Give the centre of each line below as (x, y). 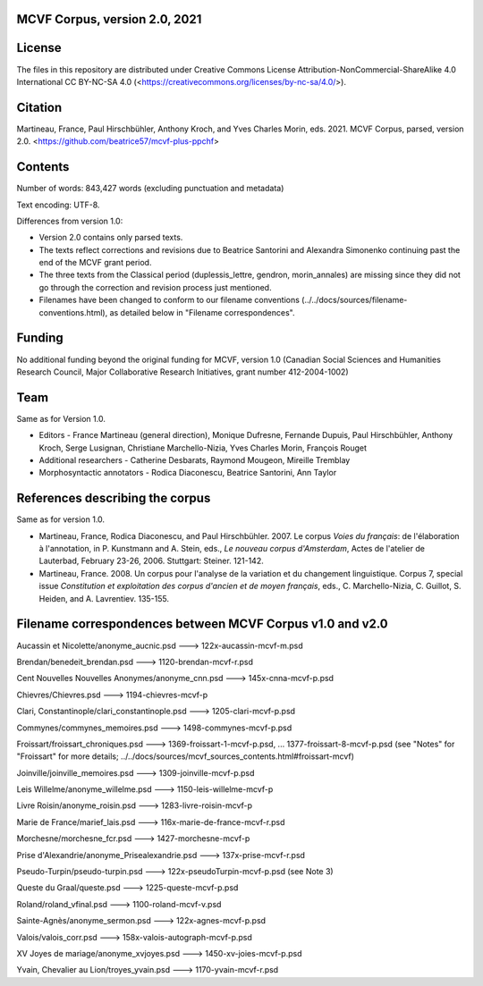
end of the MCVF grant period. (95, 263)
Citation (39, 107)
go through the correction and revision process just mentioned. (155, 287)
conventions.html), (73, 312)
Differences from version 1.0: (70, 221)
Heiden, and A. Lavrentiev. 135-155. (104, 598)
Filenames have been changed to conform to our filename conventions (169, 300)
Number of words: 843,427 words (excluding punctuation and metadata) (150, 189)
